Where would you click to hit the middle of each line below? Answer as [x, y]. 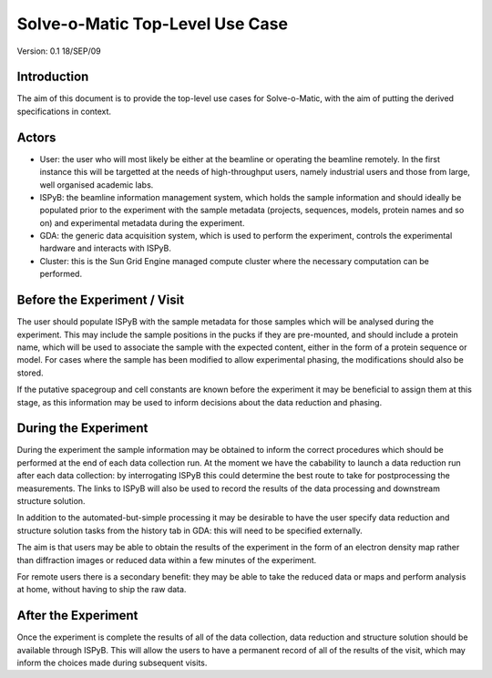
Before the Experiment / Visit [101, 300]
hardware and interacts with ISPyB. [106, 248]
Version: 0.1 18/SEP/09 [59, 51]
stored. [31, 373]
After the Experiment [77, 616]
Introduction [53, 77]
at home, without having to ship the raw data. [102, 590]
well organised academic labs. [97, 185]
